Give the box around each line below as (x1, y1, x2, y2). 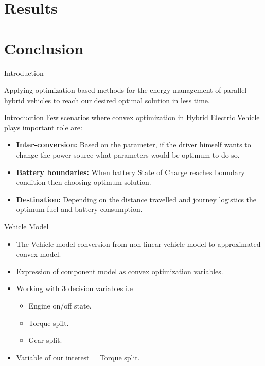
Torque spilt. (28, 317, 69, 328)
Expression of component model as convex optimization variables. (16, 265, 223, 276)
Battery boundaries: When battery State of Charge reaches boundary (16, 166, 245, 177)
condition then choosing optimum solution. (16, 177, 151, 187)
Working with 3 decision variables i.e (16, 283, 133, 294)
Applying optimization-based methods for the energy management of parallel (4, 85, 247, 95)
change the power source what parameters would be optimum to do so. (16, 149, 240, 160)
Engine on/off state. (28, 300, 92, 311)
